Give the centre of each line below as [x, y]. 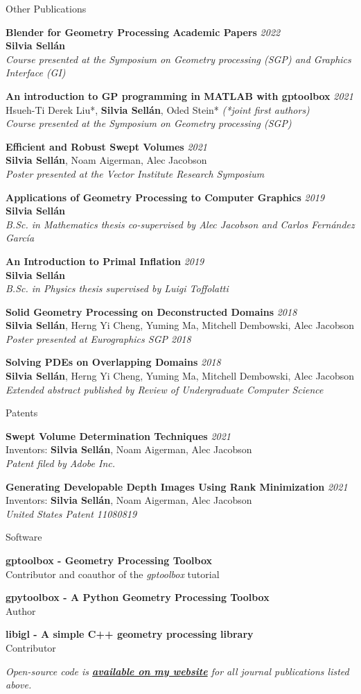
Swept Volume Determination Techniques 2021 [118, 435]
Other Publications [46, 8]
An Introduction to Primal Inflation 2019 [105, 261]
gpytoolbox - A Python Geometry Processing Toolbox [138, 597]
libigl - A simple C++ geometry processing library [130, 634]
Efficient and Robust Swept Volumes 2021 [106, 146]
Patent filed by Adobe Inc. [61, 463]
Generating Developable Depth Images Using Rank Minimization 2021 [177, 486]
